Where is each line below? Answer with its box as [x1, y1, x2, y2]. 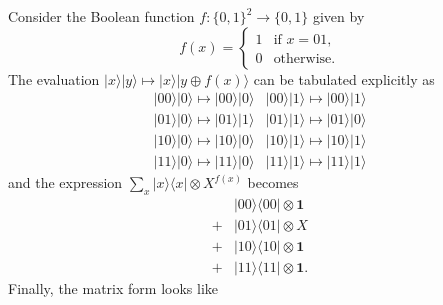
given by [312, 6, 365, 26]
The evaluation [8, 68, 100, 89]
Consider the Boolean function [8, 6, 195, 26]
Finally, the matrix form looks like [8, 278, 218, 299]
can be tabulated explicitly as [253, 68, 435, 89]
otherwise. [273, 51, 336, 66]
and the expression [8, 172, 123, 193]
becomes [247, 172, 299, 193]
